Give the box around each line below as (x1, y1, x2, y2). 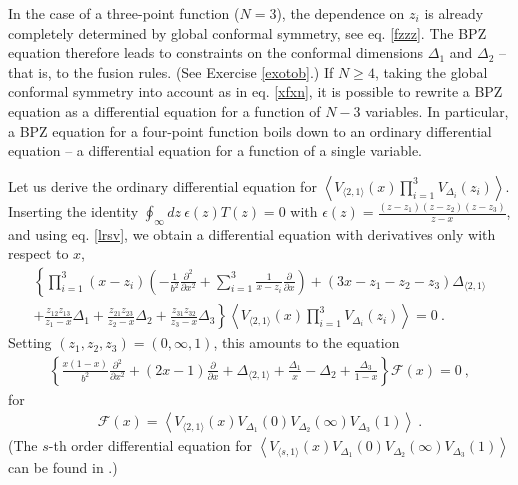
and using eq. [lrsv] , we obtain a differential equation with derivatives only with (8, 223, 496, 244)
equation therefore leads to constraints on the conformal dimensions (8, 42, 424, 63)
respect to (8, 243, 69, 264)
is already (424, 3, 484, 23)
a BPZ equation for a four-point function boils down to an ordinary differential (8, 120, 492, 141)
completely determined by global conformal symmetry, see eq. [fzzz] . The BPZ (8, 22, 487, 43)
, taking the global (374, 61, 488, 82)
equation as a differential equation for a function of (8, 100, 321, 121)
